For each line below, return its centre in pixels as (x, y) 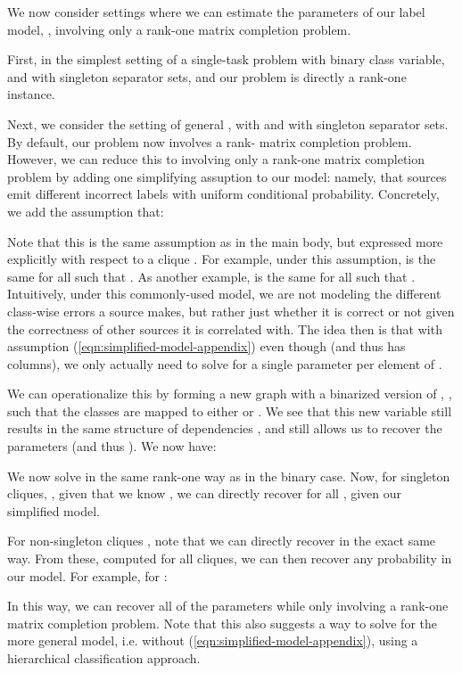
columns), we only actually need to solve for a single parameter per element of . (225, 363)
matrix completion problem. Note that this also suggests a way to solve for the (222, 623)
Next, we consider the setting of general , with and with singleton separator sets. (228, 123)
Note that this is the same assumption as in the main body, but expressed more (225, 241)
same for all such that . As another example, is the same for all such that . (211, 276)
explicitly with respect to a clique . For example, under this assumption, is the (222, 259)
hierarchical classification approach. (104, 658)
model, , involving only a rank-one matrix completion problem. (179, 29)
